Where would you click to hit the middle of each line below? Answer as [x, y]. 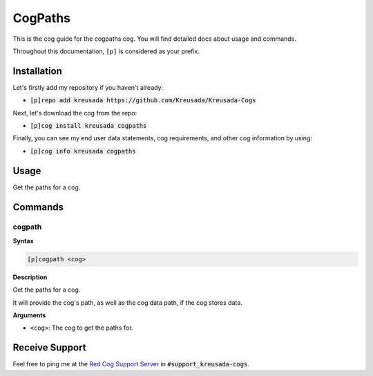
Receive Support [49, 348]
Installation [37, 71]
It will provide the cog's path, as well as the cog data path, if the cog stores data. [128, 302]
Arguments [29, 315]
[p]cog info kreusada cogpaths [83, 151]
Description [30, 277]
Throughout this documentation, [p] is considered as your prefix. [106, 51]
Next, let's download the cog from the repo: [75, 113]
